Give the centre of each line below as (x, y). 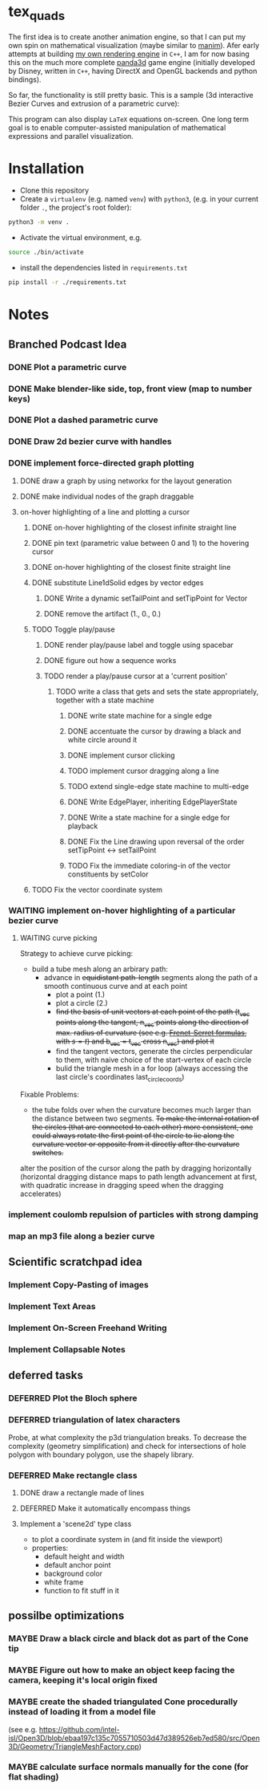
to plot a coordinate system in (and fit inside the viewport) (127, 1539)
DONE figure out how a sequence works (110, 660)
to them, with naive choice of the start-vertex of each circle (154, 1060)
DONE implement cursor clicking (121, 755)
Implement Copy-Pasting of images (79, 1285)
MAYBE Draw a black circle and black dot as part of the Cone (128, 1638)
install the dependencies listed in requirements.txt (104, 268)
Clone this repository (54, 190)
